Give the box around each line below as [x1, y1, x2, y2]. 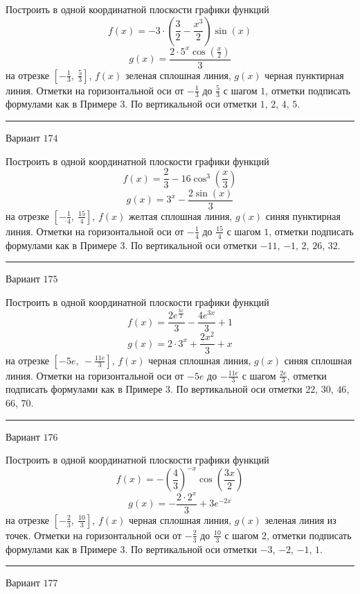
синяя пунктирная [265, 208, 341, 223]
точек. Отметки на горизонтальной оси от [6, 527, 182, 542]
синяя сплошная [284, 353, 352, 367]
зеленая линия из [264, 512, 336, 527]
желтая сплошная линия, [128, 208, 233, 223]
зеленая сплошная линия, [125, 67, 231, 82]
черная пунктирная [264, 67, 344, 82]
